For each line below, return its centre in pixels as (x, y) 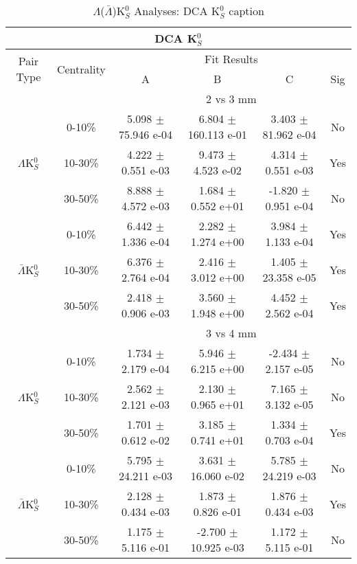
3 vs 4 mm (231, 333)
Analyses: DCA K (177, 11)
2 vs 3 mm (231, 99)
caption (246, 11)
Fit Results (231, 59)
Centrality (81, 69)
